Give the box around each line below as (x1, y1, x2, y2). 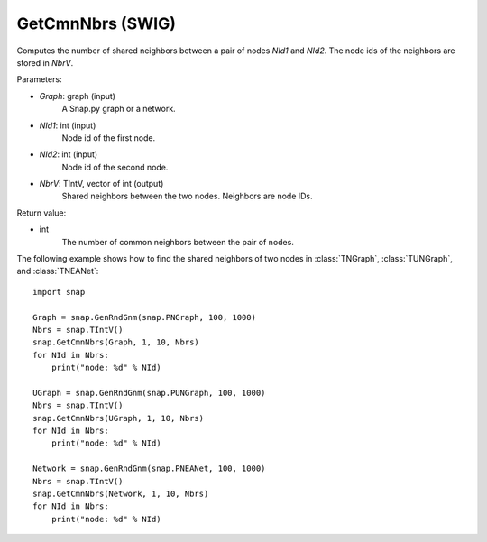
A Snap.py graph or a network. (61, 104, 176, 115)
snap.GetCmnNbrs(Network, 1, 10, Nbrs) (32, 489, 209, 500)
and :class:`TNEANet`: (16, 266, 99, 277)
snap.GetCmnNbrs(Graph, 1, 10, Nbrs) (32, 337, 200, 347)
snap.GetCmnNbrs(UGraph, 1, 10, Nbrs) (32, 413, 205, 423)
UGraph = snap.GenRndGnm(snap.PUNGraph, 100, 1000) (32, 388, 266, 398)
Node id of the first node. (61, 132, 156, 143)
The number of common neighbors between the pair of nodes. (61, 236, 295, 247)
